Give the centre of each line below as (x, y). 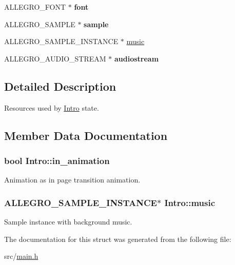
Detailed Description (60, 86)
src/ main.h (21, 256)
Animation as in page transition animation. (72, 180)
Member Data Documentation (86, 135)
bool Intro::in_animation (57, 160)
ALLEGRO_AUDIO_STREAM (55, 58)
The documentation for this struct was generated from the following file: (118, 239)
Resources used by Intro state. (52, 107)
